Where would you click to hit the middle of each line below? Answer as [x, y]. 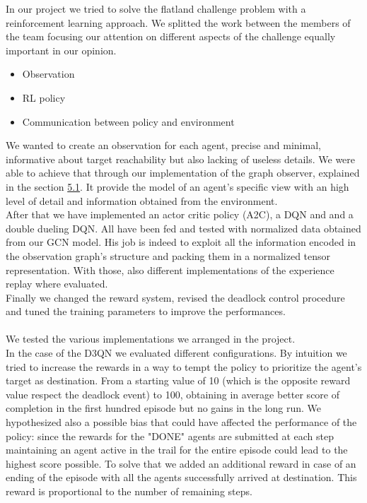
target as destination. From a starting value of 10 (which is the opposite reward [178, 380]
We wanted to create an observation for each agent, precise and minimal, [163, 145]
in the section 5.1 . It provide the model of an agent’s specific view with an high [177, 186]
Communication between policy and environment [128, 121]
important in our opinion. [61, 50]
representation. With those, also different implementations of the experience [170, 270]
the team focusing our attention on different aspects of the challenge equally [171, 36]
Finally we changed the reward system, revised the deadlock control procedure [175, 297]
